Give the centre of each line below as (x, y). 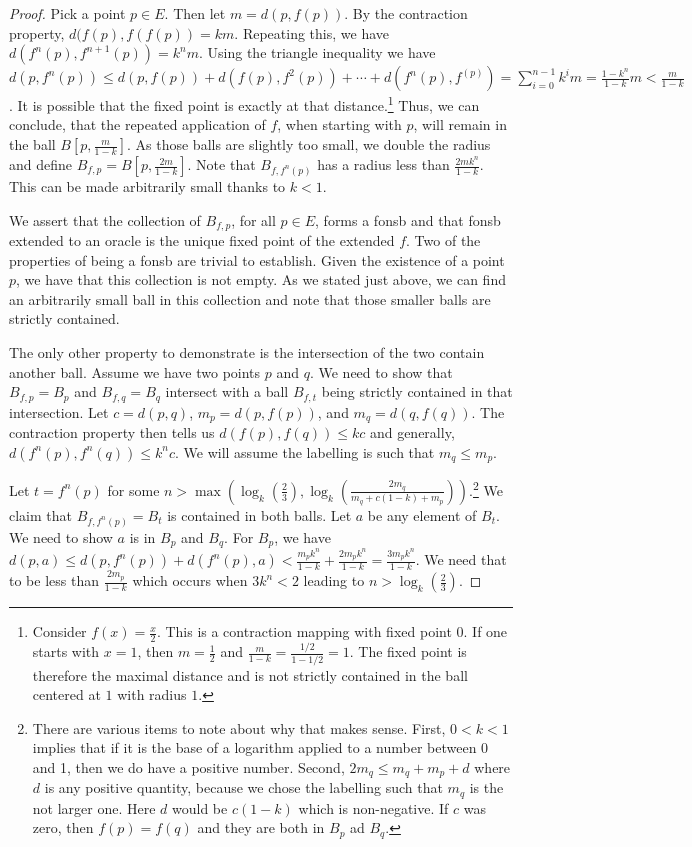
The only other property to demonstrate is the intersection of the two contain (247, 352)
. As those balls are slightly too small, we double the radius (309, 144)
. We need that (461, 559)
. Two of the (443, 240)
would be (200, 807)
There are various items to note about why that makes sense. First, (239, 727)
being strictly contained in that (417, 391)
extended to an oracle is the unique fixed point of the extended (202, 240)
